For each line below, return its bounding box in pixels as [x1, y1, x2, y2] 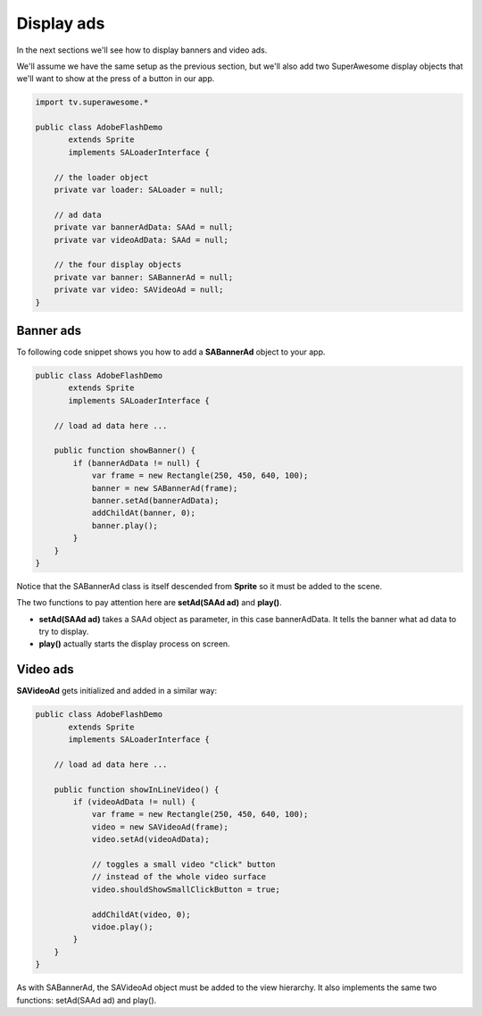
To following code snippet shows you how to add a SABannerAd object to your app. [16, 346, 326, 357]
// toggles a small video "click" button [91, 860, 276, 870]
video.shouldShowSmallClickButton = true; [91, 884, 280, 895]
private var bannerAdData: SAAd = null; [54, 222, 234, 232]
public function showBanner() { [54, 446, 196, 455]
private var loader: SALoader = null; [54, 185, 224, 196]
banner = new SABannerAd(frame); [91, 483, 238, 493]
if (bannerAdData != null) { [72, 458, 201, 468]
